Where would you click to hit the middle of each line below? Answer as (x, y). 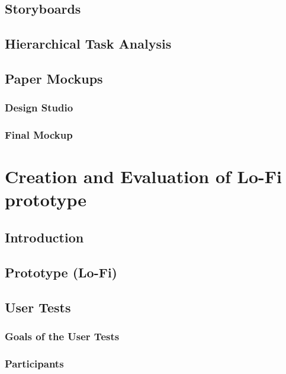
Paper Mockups (54, 78)
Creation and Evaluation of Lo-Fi (143, 176)
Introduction (44, 237)
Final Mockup (39, 135)
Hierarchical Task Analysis (88, 44)
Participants (34, 363)
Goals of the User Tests (62, 336)
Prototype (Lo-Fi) (61, 272)
